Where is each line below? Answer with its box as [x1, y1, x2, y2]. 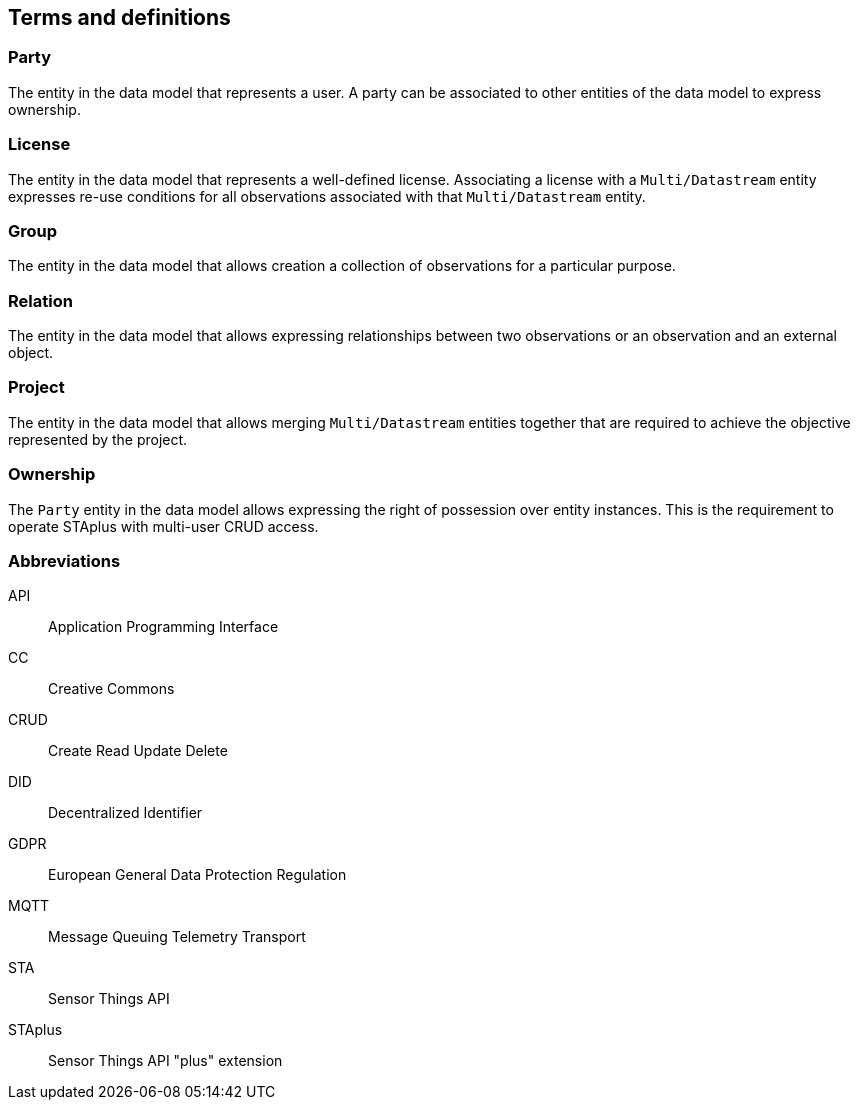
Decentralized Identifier [48, 804, 203, 822]
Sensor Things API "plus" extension [48, 1052, 283, 1070]
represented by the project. [8, 430, 188, 448]
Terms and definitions [8, 5, 231, 30]
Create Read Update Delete [48, 742, 228, 760]
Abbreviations [8, 550, 121, 571]
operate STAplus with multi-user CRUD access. [8, 517, 319, 535]
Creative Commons [48, 680, 175, 698]
